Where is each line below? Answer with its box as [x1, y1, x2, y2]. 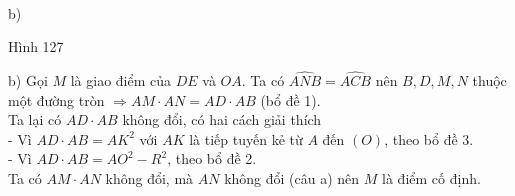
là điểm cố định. [382, 167, 481, 188]
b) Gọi [8, 70, 48, 90]
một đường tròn [8, 89, 105, 110]
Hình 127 [8, 36, 64, 57]
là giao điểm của [70, 70, 172, 90]
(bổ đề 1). [260, 89, 321, 110]
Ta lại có [8, 109, 62, 130]
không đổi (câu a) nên [224, 167, 360, 188]
